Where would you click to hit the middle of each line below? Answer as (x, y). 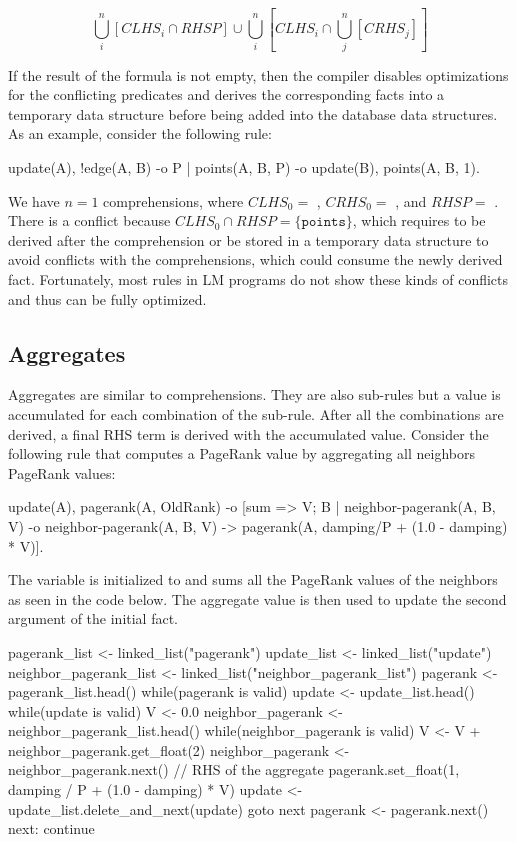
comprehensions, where (173, 200)
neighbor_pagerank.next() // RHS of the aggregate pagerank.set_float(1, (234, 769)
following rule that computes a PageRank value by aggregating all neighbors (241, 453)
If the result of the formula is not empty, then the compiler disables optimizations (258, 74)
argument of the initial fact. (93, 618)
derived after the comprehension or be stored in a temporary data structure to (248, 239)
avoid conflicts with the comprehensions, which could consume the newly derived (255, 259)
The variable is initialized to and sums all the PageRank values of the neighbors (253, 579)
